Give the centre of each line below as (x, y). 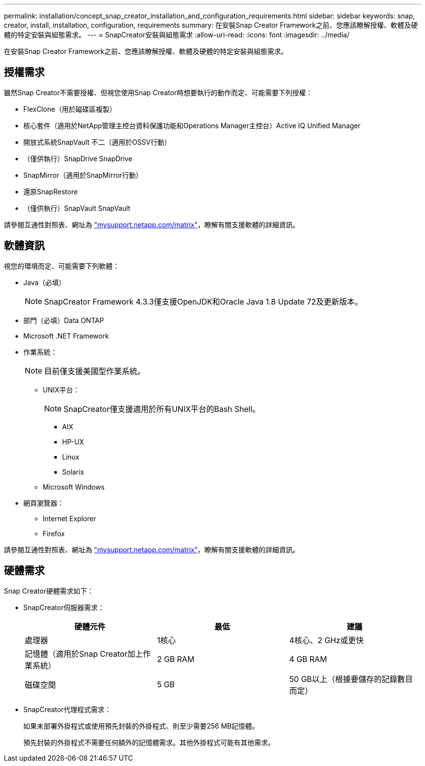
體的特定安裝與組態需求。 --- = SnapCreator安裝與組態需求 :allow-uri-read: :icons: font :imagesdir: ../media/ (177, 35)
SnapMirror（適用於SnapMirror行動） (83, 175)
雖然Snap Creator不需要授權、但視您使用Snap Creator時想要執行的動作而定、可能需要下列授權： (158, 92)
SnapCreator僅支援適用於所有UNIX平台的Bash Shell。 (162, 409)
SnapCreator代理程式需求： (67, 709)
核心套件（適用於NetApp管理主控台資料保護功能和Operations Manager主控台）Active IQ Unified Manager (192, 125)
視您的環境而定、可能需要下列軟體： (62, 266)
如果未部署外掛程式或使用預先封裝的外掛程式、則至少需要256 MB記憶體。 (141, 726)
